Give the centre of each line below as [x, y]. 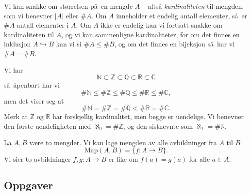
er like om [123, 159]
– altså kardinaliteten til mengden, [193, 6]
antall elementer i [43, 25]
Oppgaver [29, 185]
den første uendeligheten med [48, 126]
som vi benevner [28, 15]
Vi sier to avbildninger [37, 159]
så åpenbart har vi [32, 85]
